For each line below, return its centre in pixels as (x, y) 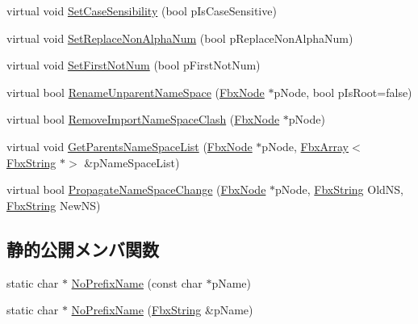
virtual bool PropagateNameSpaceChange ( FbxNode (136, 189)
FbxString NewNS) (54, 205)
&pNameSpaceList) (132, 162)
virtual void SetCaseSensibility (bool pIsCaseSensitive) (142, 11)
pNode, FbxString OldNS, (340, 189)
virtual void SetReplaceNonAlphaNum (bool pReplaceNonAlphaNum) (180, 38)
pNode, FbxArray (305, 146)
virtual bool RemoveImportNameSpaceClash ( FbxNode (143, 119)
